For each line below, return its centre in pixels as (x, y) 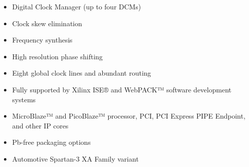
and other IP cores (40, 125)
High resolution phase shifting (57, 56)
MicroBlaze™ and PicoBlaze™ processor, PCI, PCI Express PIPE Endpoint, (129, 116)
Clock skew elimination (47, 23)
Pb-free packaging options (51, 142)
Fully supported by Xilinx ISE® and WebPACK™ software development (122, 89)
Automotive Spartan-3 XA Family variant (75, 158)
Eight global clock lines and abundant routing (82, 73)
